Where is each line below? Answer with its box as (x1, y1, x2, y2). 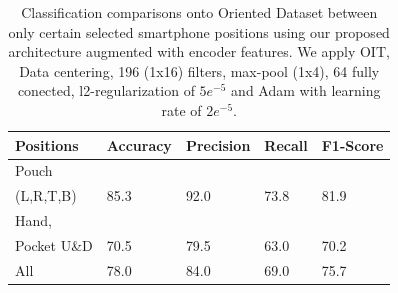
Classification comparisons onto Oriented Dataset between (21, 2, 378, 22)
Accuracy (106, 134, 172, 155)
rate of (161, 99, 202, 120)
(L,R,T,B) (15, 185, 77, 206)
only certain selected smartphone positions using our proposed (8, 21, 390, 42)
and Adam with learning (231, 80, 381, 101)
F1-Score (321, 134, 384, 155)
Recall (264, 134, 308, 155)
